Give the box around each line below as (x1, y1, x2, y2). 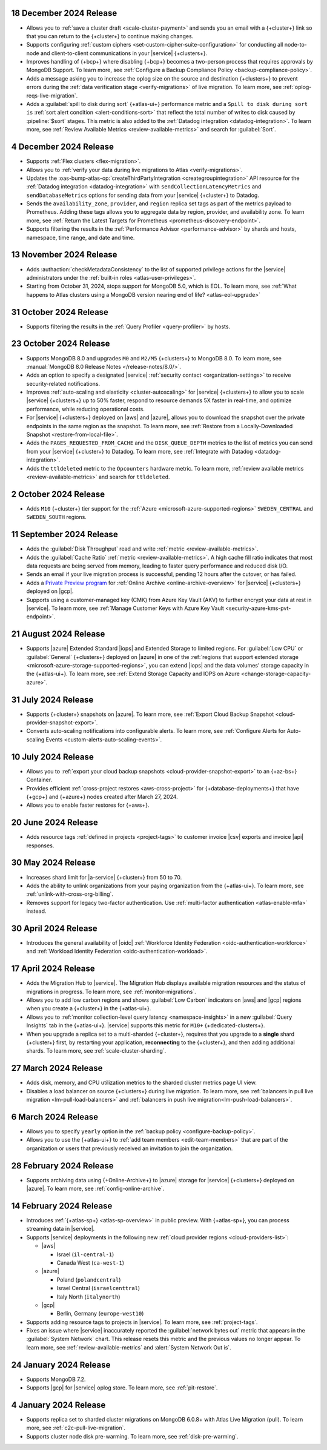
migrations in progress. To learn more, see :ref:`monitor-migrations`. (26, 988, 196, 995)
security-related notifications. (26, 380, 101, 387)
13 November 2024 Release (11, 250, 117, 260)
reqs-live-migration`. (26, 91, 78, 99)
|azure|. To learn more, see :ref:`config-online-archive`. (26, 1185, 165, 1193)
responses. (26, 842, 54, 849)
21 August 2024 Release (11, 629, 105, 639)
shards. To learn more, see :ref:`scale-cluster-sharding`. (26, 1047, 167, 1054)
